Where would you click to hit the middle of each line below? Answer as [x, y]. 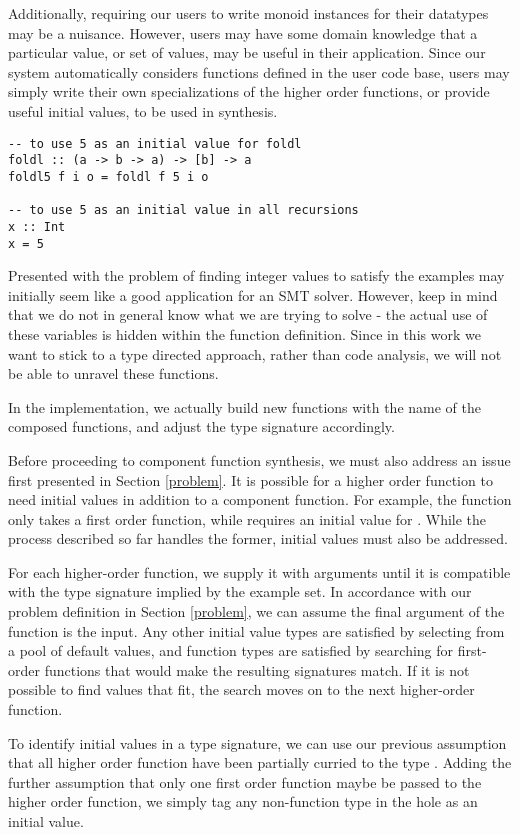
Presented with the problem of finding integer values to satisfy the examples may [256, 275]
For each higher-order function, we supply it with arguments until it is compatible [259, 571]
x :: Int [37, 226]
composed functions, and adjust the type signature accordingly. [201, 426]
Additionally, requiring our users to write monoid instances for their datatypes [248, 13]
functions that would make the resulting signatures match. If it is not [257, 669]
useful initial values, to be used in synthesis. [143, 110]
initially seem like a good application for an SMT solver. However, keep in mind [253, 294]
